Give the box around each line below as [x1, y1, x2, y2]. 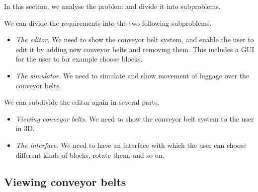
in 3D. [15, 123, 35, 133]
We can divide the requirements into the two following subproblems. [4, 17, 212, 28]
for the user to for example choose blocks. [15, 54, 143, 64]
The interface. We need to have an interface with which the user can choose [15, 139, 247, 150]
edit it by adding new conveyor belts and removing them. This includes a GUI [15, 44, 255, 54]
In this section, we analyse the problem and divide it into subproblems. [4, 1, 221, 11]
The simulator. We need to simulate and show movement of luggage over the [15, 70, 250, 80]
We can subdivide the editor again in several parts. [4, 97, 160, 107]
